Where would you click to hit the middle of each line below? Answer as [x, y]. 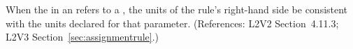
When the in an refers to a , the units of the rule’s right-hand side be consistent [177, 9]
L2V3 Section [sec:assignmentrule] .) [82, 37]
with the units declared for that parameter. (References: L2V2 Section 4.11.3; [172, 23]
